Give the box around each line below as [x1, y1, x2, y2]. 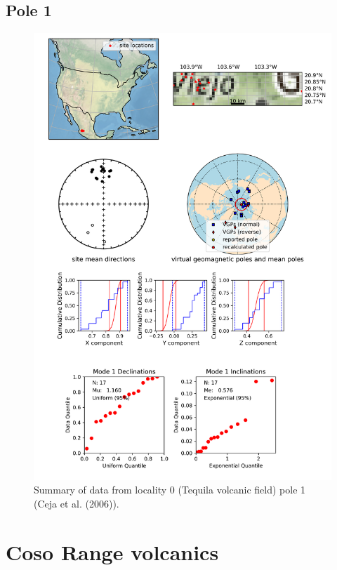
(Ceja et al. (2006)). [34, 496, 119, 510]
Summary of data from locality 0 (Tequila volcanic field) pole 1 [34, 482, 306, 497]
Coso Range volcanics [6, 537, 219, 566]
